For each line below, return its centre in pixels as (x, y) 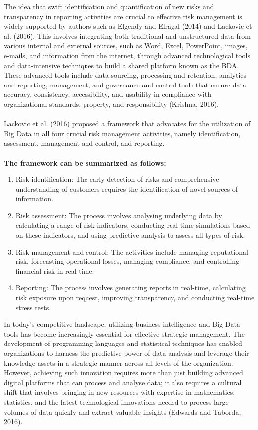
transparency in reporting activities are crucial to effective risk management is (123, 16)
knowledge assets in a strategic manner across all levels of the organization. (119, 363)
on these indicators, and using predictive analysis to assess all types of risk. (130, 235)
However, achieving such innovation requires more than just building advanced (124, 373)
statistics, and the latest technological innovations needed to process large (116, 401)
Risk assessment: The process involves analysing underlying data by (119, 215)
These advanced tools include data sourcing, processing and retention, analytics (125, 75)
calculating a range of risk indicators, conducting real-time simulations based (133, 225)
